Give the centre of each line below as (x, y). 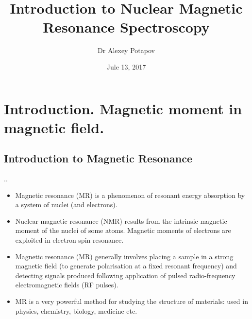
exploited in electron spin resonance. (69, 240)
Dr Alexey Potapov (126, 50)
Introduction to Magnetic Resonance (98, 158)
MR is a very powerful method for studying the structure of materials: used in (132, 301)
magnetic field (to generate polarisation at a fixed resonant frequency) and (126, 266)
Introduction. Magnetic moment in (123, 108)
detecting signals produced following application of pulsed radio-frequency (125, 275)
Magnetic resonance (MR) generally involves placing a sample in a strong (124, 256)
